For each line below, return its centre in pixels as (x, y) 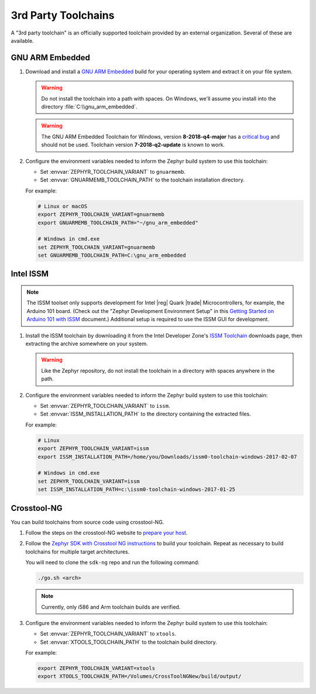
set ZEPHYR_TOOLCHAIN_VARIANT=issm (89, 481)
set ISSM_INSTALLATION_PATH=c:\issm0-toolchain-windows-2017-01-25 (137, 489)
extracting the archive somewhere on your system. (87, 344)
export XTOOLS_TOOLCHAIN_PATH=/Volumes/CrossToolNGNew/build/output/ (140, 676)
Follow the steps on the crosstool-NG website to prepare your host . (107, 532)
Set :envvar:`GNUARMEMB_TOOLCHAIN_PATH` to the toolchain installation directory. (142, 180)
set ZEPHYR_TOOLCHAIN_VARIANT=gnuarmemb (96, 247)
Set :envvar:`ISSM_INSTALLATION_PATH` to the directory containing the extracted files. (145, 414)
